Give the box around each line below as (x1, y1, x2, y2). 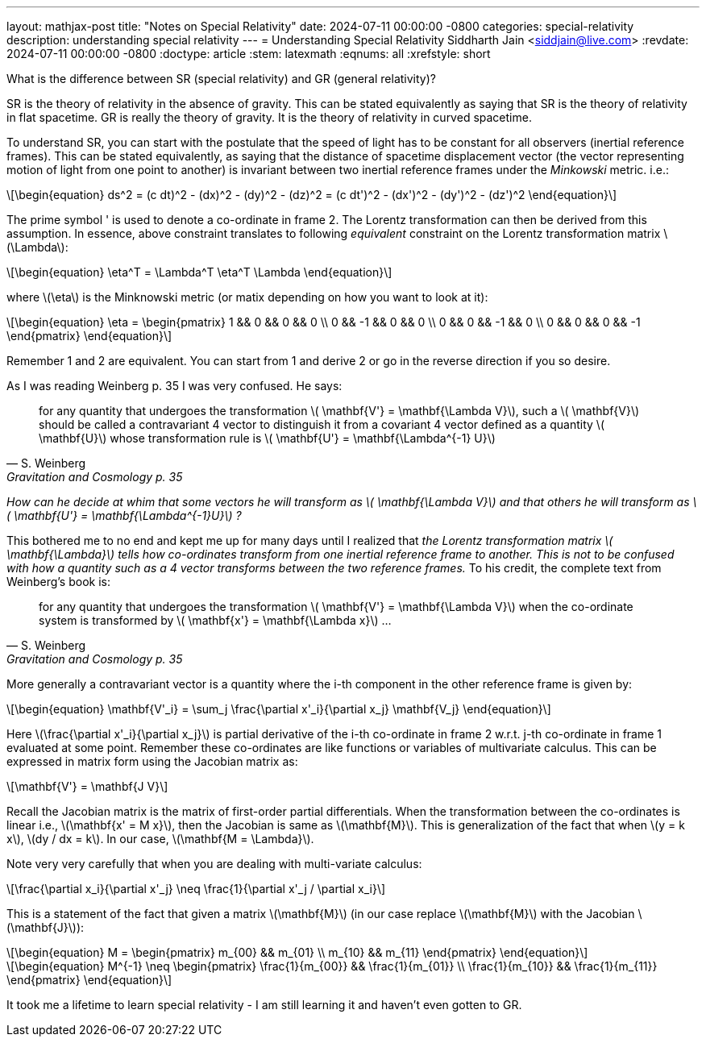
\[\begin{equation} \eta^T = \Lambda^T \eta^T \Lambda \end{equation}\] (6, 265, 392, 279)
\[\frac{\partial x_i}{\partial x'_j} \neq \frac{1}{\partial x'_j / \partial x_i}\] (6, 882, 386, 895)
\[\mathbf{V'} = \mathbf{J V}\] (6, 779, 168, 793)
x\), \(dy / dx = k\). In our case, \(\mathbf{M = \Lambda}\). (6, 832, 314, 846)
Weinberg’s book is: (6, 575, 110, 588)
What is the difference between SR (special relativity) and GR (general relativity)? (6, 72, 436, 85)
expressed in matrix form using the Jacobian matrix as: (6, 754, 298, 768)
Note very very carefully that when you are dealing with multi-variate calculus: (6, 857, 422, 871)
